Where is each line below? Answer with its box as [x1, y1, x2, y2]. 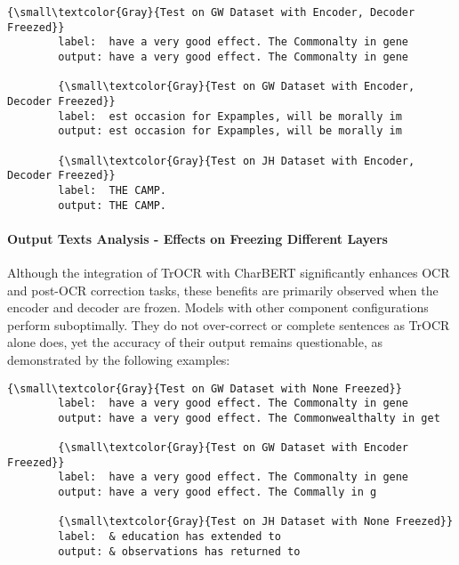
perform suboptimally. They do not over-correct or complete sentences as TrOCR [7, 315, 450, 334]
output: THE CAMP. [58, 198, 166, 212]
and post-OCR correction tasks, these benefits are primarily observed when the [7, 280, 439, 299]
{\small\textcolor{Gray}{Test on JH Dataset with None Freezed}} [58, 515, 454, 529]
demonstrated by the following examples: [7, 350, 230, 368]
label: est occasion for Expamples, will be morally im [58, 109, 402, 123]
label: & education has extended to [58, 530, 281, 544]
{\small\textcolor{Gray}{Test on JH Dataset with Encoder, [58, 154, 415, 167]
